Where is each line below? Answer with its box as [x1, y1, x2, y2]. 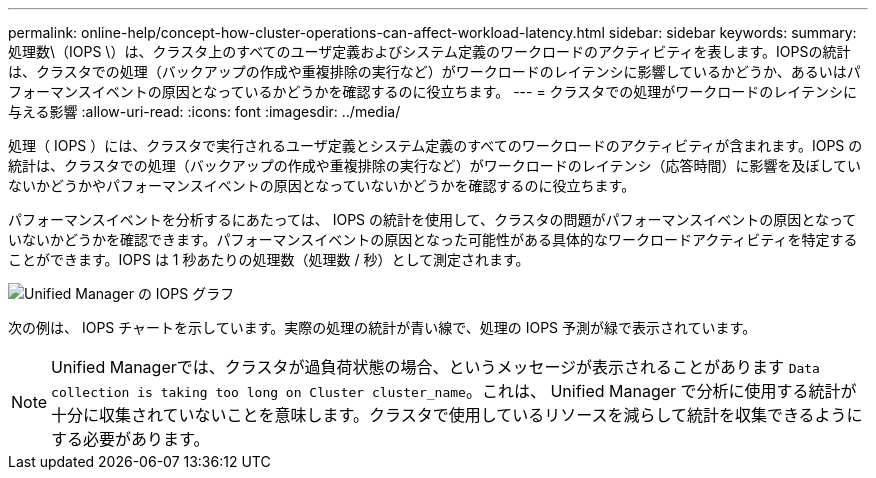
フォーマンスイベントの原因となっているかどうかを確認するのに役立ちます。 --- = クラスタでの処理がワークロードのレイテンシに [8, 83, 858, 100]
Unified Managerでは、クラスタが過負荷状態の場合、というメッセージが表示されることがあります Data [51, 357, 820, 377]
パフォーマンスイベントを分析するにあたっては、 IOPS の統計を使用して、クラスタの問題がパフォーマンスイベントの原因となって [8, 211, 857, 228]
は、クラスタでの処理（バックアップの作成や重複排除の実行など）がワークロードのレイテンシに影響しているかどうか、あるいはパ [8, 63, 861, 80]
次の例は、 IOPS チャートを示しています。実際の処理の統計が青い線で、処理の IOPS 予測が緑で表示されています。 [8, 319, 757, 336]
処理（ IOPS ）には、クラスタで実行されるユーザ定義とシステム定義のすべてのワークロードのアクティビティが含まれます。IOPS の [8, 137, 863, 154]
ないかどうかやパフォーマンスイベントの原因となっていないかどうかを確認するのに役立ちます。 [8, 177, 636, 194]
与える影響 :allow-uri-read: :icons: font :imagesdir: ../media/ [8, 103, 401, 120]
